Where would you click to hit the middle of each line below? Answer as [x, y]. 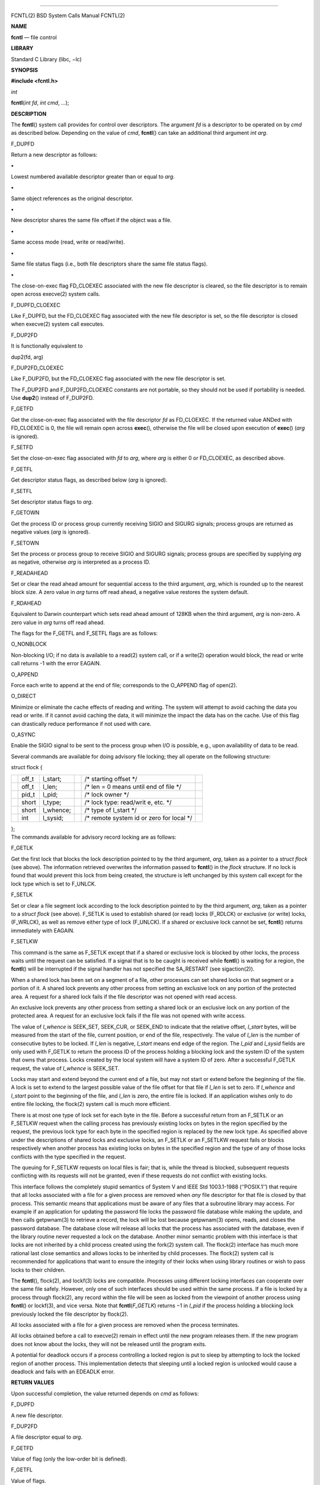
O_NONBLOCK [29, 644]
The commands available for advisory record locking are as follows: [94, 837]
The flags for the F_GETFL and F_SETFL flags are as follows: [84, 633]
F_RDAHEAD [26, 603]
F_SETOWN [25, 543]
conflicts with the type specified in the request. [68, 1157]
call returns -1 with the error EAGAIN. [56, 663]
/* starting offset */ [111, 779]
